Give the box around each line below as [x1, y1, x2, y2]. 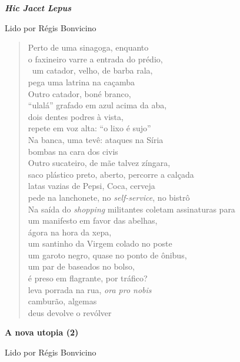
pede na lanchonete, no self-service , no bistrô [28, 191, 190, 203]
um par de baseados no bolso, [28, 260, 135, 273]
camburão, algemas [28, 295, 97, 307]
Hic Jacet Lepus [5, 2, 72, 14]
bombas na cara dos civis [28, 145, 118, 157]
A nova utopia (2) [5, 326, 79, 338]
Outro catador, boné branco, [28, 87, 131, 99]
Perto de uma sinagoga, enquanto [28, 41, 149, 54]
